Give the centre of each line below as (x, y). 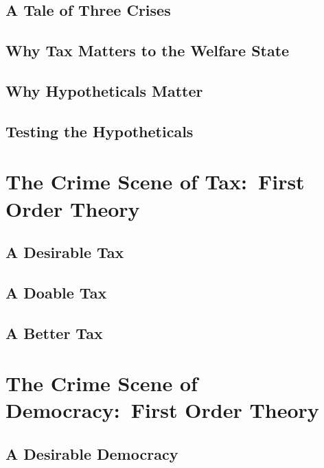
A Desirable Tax (65, 252)
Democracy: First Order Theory (162, 410)
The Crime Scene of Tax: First (155, 182)
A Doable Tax (56, 292)
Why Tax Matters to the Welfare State (148, 50)
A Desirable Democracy (92, 453)
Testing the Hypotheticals (100, 131)
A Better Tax (54, 332)
